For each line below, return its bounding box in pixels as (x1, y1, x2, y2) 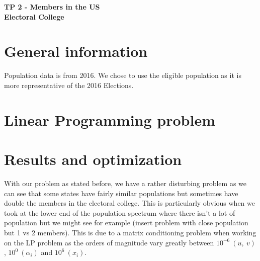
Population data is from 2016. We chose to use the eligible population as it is (4, 70, 241, 80)
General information (4, 41, 148, 61)
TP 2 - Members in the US (4, 2, 100, 12)
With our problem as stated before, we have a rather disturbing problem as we (4, 178, 247, 188)
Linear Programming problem (4, 109, 215, 130)
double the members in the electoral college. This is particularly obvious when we (4, 198, 255, 208)
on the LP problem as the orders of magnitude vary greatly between (4, 237, 214, 247)
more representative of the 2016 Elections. (4, 79, 134, 90)
